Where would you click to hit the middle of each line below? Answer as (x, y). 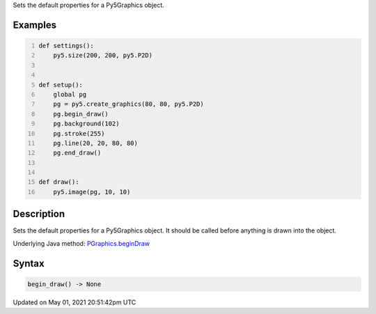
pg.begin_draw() (81, 114)
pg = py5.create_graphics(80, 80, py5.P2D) (129, 104)
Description (39, 214)
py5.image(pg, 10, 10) (92, 192)
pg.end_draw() (77, 153)
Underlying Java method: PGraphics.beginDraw (81, 243)
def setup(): (61, 85)
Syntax (29, 264)
